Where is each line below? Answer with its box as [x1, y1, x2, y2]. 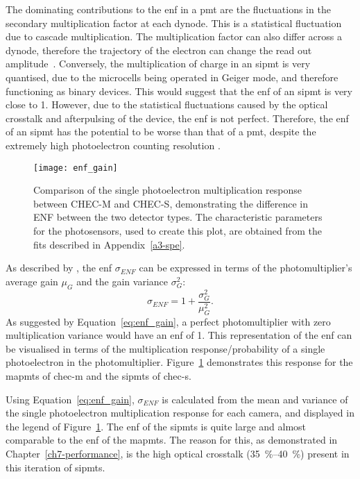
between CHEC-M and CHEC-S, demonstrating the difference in [33, 196, 309, 210]
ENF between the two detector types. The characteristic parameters [33, 210, 323, 224]
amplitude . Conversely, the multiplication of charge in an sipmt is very [6, 56, 311, 71]
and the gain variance [76, 274, 169, 288]
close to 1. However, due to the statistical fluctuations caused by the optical [6, 97, 328, 112]
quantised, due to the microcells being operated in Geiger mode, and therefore [6, 69, 338, 84]
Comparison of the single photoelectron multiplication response [33, 183, 302, 197]
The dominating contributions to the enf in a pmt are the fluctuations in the [6, 2, 331, 16]
